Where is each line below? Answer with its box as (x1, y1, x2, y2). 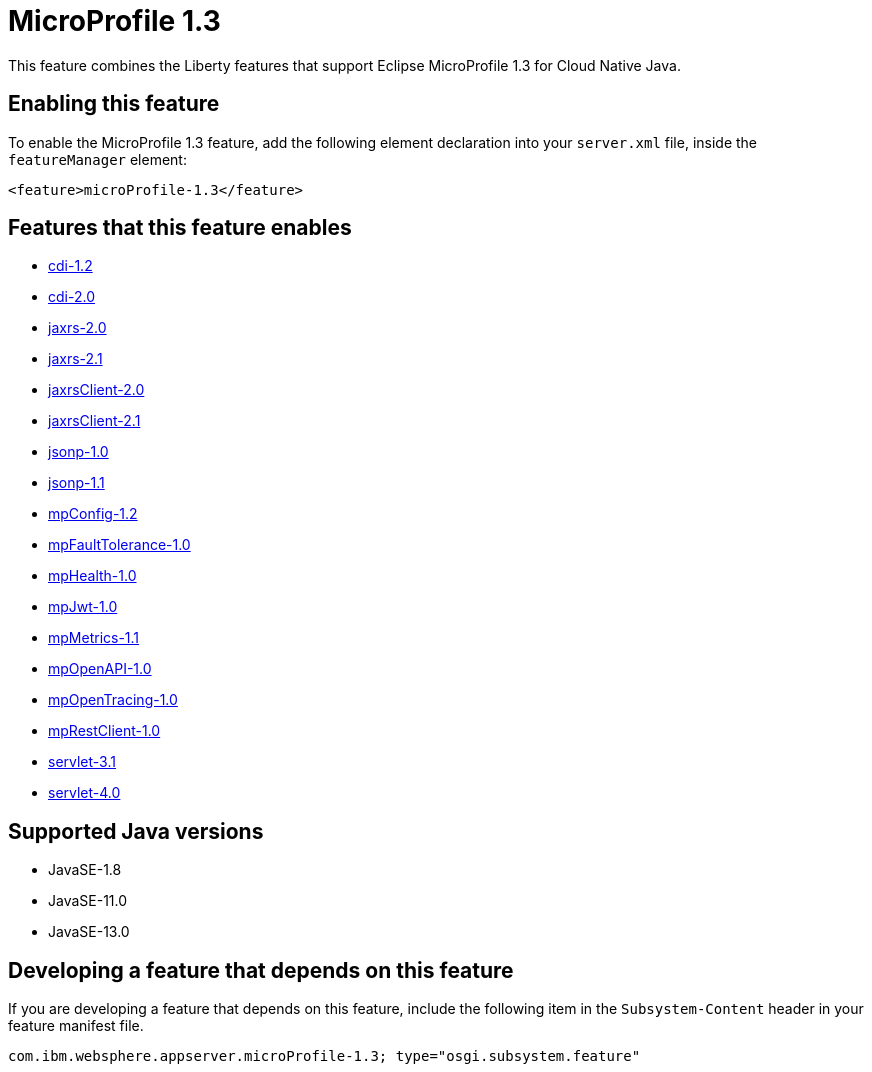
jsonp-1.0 (48, 443, 109, 461)
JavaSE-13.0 (48, 923, 130, 941)
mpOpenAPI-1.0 (48, 660, 152, 678)
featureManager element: (8, 150, 187, 168)
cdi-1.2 (48, 257, 93, 275)
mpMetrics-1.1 (48, 629, 140, 647)
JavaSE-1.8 (48, 861, 122, 879)
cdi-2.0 (48, 288, 95, 306)
